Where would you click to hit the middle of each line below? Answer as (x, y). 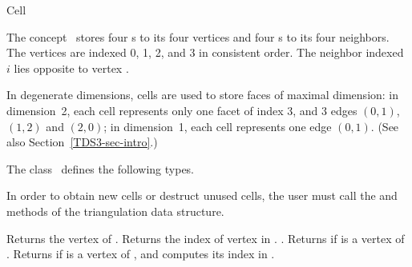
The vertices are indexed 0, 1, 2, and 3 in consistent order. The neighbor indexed (205, 52)
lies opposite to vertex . (71, 68)
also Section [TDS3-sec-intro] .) (82, 142)
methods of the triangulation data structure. (115, 211)
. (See (385, 126)
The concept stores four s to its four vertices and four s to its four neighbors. (198, 36)
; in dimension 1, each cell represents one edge (218, 126)
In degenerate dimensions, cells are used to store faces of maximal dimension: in (203, 95)
